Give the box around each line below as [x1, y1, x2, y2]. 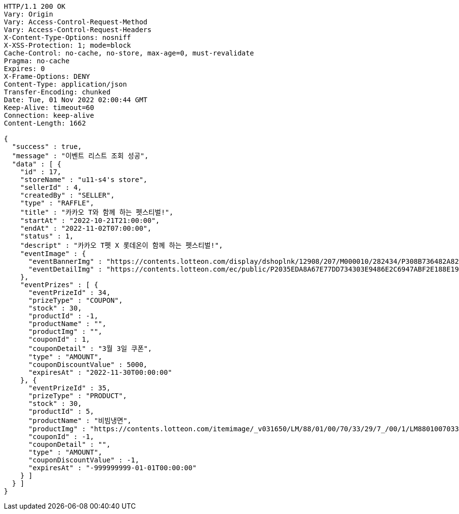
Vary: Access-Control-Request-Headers [4, 26, 152, 34]
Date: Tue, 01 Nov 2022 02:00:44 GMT [4, 96, 148, 104]
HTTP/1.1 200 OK [4, 2, 66, 10]
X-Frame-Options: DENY [4, 73, 90, 80]
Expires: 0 [4, 65, 45, 73]
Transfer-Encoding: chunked [4, 88, 111, 96]
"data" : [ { [12, 160, 62, 168]
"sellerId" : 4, [20, 184, 82, 191]
